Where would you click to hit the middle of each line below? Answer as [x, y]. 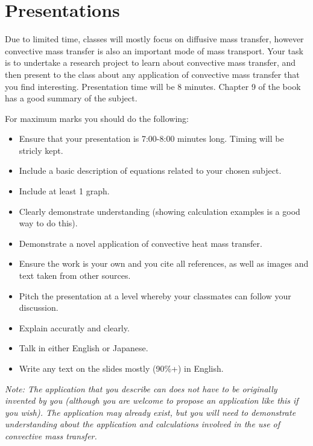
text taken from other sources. [75, 276]
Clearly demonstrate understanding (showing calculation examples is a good [160, 211]
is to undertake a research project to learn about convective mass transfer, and [150, 62]
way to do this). [48, 223]
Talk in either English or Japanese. [84, 348]
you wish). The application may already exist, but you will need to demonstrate [150, 412]
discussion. [39, 307]
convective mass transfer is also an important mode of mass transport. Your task [154, 50]
